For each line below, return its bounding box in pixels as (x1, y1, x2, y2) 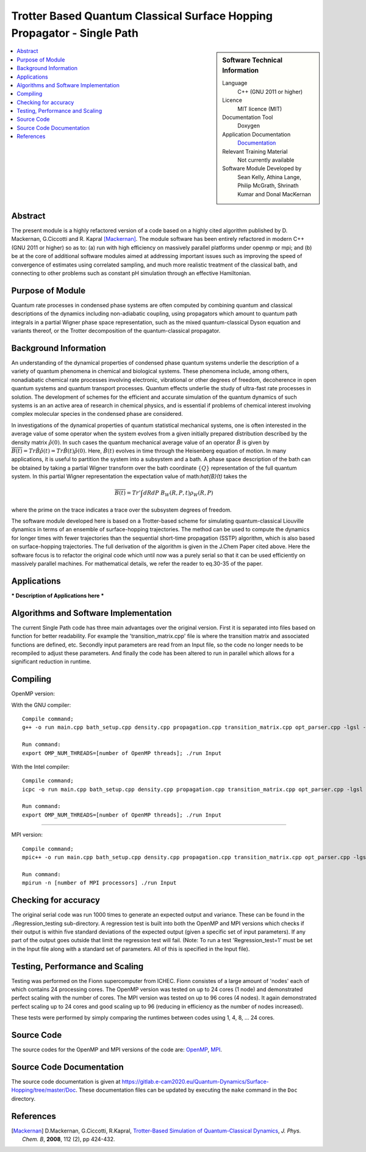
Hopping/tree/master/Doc (11, 1086, 76, 1094)
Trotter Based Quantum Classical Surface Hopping (11, 9, 273, 23)
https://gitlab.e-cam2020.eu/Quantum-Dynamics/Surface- (121, 1078, 270, 1085)
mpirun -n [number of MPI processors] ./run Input (22, 879, 177, 887)
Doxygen (237, 122, 260, 129)
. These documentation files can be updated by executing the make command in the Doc (75, 1086, 298, 1094)
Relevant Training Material (222, 148, 288, 155)
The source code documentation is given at (11, 1078, 121, 1085)
